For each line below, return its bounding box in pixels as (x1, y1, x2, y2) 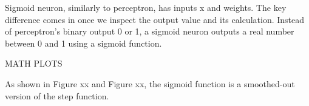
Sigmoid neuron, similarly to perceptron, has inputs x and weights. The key (5, 1, 287, 13)
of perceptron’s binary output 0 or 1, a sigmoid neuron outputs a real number (5, 25, 294, 38)
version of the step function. (5, 89, 109, 102)
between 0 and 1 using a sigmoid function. (5, 36, 162, 49)
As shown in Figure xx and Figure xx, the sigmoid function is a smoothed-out (5, 77, 295, 90)
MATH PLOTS (5, 57, 63, 70)
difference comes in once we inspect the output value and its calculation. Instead (5, 13, 305, 25)
